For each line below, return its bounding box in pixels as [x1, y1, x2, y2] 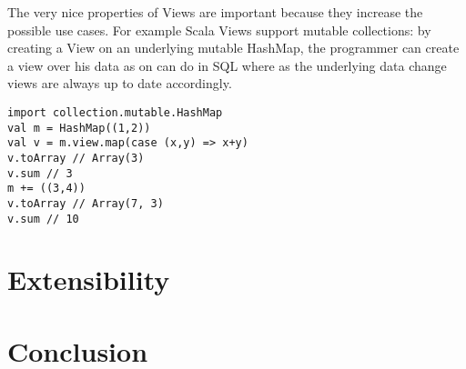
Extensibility [7, 261, 170, 298]
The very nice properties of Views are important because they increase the [7, 3, 423, 21]
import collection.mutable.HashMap [7, 105, 223, 119]
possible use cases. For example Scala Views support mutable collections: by [7, 20, 431, 39]
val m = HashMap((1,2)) [7, 121, 151, 135]
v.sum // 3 [7, 166, 73, 180]
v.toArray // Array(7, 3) [7, 196, 164, 210]
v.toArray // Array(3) [7, 151, 145, 165]
